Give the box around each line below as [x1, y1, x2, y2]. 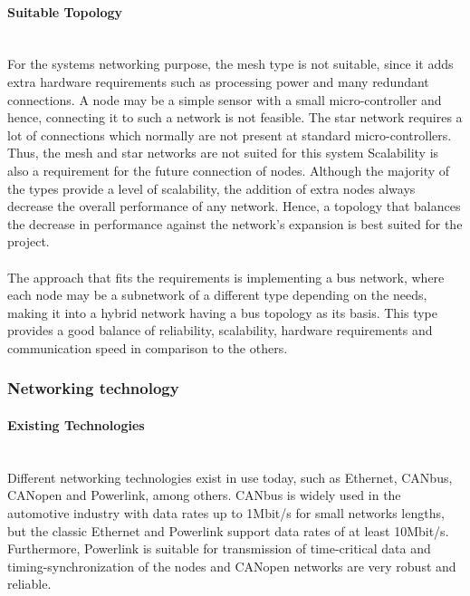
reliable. [7, 574, 52, 593]
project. [7, 232, 50, 251]
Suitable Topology [7, 2, 123, 21]
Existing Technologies [7, 415, 145, 434]
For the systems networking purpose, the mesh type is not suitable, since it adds [7, 54, 454, 73]
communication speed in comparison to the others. [7, 338, 288, 357]
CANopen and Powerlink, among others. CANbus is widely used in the [7, 485, 401, 505]
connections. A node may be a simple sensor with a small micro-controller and [7, 90, 442, 109]
